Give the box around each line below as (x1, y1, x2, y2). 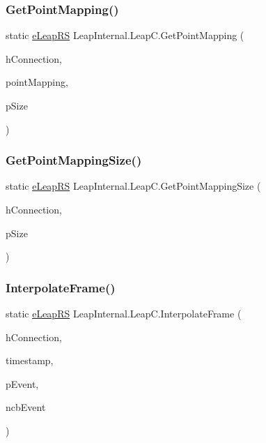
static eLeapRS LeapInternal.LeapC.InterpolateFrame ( (6, 306, 242, 320)
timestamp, (6, 353, 54, 368)
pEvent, (6, 376, 39, 391)
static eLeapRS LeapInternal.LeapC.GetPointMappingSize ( (6, 179, 261, 193)
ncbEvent (6, 400, 46, 414)
